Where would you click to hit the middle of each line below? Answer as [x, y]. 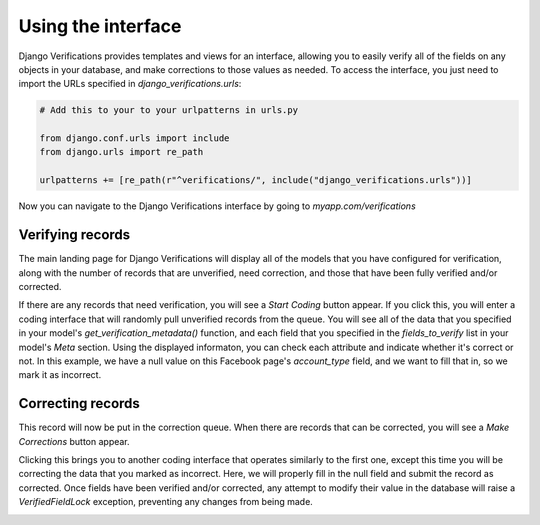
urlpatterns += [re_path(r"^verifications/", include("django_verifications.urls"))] [255, 180]
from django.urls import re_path [121, 152]
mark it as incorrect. [60, 375]
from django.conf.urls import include [134, 138]
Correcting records [79, 403]
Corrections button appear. [74, 441]
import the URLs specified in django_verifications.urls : [130, 84]
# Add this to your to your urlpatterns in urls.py [169, 110]
